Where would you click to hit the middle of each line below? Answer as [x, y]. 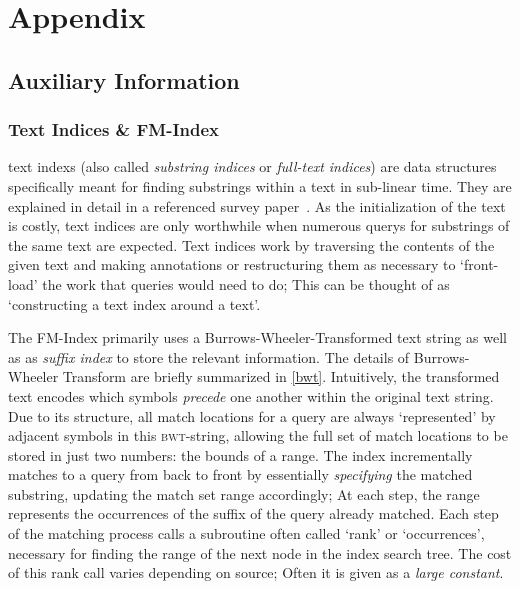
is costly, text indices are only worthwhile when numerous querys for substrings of [259, 225]
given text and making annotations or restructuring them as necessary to [232, 264]
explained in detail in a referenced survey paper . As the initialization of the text [257, 205]
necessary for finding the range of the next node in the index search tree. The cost [260, 552]
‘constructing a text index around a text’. [134, 303]
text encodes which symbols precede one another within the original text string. [251, 395]
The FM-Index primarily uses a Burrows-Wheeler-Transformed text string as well [257, 337]
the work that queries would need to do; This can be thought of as [246, 283]
